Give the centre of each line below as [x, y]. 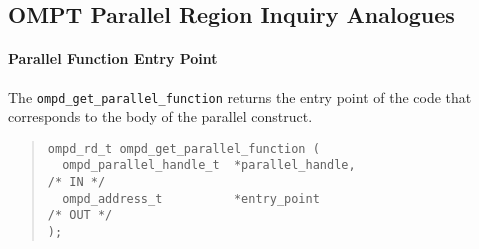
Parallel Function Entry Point [113, 58]
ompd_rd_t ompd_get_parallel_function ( [183, 148]
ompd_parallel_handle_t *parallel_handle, [209, 165]
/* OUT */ [80, 215]
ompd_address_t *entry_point [191, 198]
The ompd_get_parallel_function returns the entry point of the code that [240, 96]
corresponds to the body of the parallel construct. [160, 116]
